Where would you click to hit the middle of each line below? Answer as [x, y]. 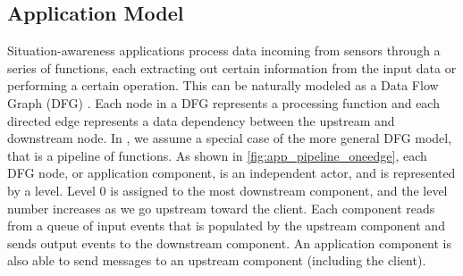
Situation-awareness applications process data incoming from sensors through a [224, 50]
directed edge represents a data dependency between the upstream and [201, 120]
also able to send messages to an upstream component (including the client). [217, 260]
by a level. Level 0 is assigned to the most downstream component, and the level [227, 190]
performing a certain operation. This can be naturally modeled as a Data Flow [223, 85]
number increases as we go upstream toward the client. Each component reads [221, 208]
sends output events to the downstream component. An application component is [230, 243]
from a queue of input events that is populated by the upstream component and [226, 226]
